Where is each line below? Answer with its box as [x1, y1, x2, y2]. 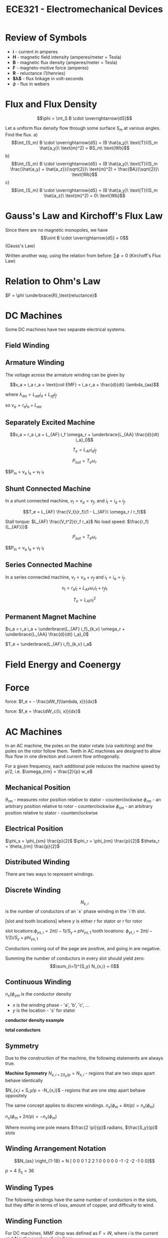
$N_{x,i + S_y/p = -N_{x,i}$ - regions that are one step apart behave [5, 1087, 146, 1094]
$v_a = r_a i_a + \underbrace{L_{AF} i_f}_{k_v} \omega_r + [5, 626, 125, 632]
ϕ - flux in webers [12, 81, 50, 87]
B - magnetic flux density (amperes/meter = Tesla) [12, 59, 118, 65]
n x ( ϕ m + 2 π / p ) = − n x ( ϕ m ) [5, 1113, 57, 1120]
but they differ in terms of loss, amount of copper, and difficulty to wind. [5, 1202, 155, 1208]
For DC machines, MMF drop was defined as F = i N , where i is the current [5, 1230, 158, 1236]
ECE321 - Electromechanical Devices [6, 4, 163, 15]
